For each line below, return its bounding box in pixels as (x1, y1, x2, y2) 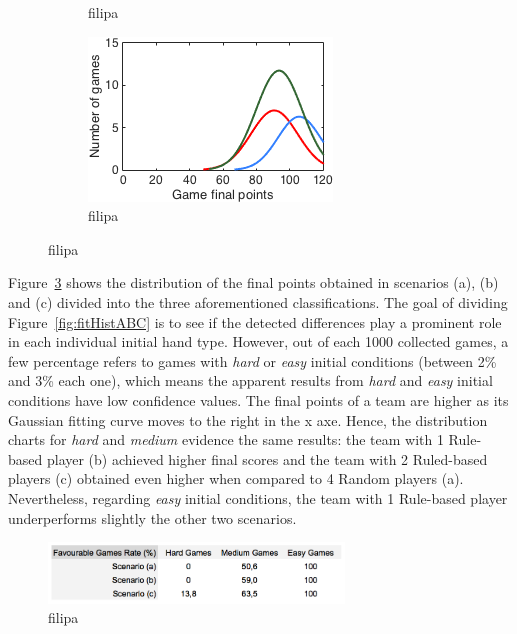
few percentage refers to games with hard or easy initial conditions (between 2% (8, 350, 497, 371)
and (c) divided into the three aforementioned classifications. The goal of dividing (8, 291, 508, 312)
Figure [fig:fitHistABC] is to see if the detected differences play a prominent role (8, 311, 502, 332)
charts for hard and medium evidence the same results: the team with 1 (8, 429, 444, 450)
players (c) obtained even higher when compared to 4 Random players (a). (8, 468, 464, 489)
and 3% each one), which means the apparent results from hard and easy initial (8, 370, 493, 391)
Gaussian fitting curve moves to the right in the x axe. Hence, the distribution (8, 409, 488, 430)
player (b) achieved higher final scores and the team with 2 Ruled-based (46, 448, 488, 469)
